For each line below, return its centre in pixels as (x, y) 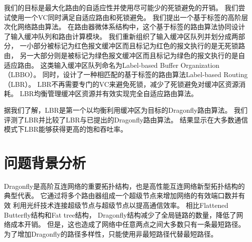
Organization (200, 65)
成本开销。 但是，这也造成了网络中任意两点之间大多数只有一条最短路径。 (128, 224)
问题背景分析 (45, 162)
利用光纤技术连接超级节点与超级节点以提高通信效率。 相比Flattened (121, 205)
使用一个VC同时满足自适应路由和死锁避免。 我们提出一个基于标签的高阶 (126, 17)
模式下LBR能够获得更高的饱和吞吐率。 (66, 129)
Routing (235, 74)
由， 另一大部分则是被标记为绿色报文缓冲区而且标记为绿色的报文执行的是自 (125, 55)
